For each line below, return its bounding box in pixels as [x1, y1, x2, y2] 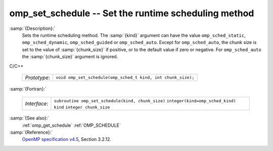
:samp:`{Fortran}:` [9, 86, 47, 92]
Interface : [25, 100, 49, 107]
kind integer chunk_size [54, 104, 110, 110]
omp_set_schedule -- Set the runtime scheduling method [9, 8, 254, 19]
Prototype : [25, 74, 51, 81]
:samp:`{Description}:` [9, 25, 56, 31]
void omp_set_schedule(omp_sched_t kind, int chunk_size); [56, 75, 195, 81]
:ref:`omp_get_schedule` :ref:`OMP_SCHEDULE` [22, 122, 121, 128]
